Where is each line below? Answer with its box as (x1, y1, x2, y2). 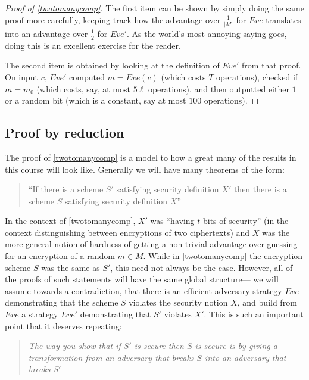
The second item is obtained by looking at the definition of (5, 59, 220, 71)
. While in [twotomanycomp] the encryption (143, 250, 303, 262)
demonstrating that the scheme (5, 296, 118, 309)
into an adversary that (205, 351, 286, 363)
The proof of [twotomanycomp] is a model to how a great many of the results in (5, 151, 296, 163)
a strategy (21, 308, 58, 320)
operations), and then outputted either (148, 82, 289, 95)
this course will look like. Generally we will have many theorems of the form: (5, 163, 285, 175)
